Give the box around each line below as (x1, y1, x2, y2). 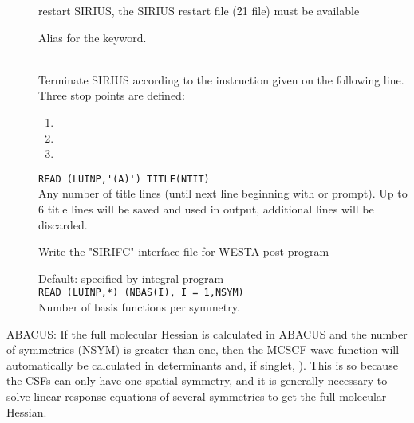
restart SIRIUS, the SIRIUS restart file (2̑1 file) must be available (38, 2, 360, 18)
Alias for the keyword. (38, 29, 147, 45)
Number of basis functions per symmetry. (38, 299, 240, 315)
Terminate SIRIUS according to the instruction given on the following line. (38, 71, 404, 88)
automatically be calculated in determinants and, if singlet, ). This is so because (6, 356, 398, 373)
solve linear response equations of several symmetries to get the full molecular (6, 388, 387, 404)
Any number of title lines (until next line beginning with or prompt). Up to (38, 185, 408, 202)
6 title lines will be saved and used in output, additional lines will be (38, 201, 374, 217)
